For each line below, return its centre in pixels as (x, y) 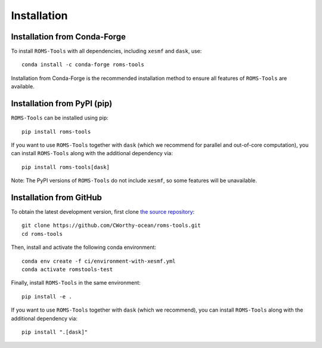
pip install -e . (47, 296)
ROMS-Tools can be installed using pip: (60, 118)
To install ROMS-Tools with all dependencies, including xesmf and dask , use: (106, 51)
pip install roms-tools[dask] (66, 167)
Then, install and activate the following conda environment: (83, 247)
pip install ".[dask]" (55, 332)
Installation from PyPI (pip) (62, 104)
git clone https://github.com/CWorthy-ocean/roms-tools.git (111, 226)
